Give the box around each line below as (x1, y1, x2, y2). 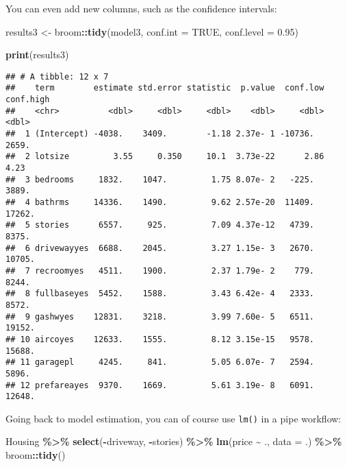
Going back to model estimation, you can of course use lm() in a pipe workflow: (5, 411, 342, 425)
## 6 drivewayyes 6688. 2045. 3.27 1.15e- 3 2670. (5, 243, 315, 253)
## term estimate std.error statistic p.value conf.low (5, 83, 324, 93)
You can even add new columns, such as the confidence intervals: (5, 1, 277, 15)
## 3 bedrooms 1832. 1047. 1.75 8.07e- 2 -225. (5, 174, 315, 184)
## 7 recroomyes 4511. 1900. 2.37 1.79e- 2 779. (5, 265, 315, 276)
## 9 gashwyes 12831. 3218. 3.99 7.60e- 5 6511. (5, 311, 315, 322)
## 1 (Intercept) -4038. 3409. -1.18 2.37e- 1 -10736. (5, 129, 315, 139)
